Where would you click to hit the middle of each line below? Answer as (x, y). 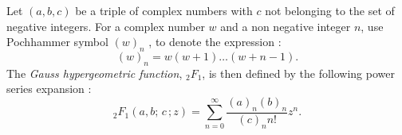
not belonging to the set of (330, 10)
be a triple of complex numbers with (164, 10)
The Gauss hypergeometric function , (95, 73)
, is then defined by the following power (298, 73)
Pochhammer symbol (57, 42)
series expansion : (49, 89)
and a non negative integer (286, 26)
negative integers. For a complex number (106, 26)
